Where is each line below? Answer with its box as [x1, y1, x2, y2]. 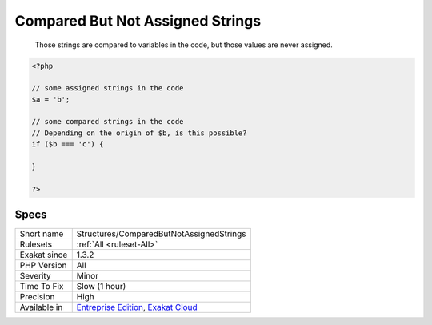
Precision [19, 291, 55, 303]
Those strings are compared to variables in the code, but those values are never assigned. [34, 40, 333, 50]
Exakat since [19, 249, 68, 260]
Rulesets [19, 239, 52, 250]
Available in [19, 302, 63, 313]
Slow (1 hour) [76, 281, 126, 292]
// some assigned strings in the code [31, 84, 184, 93]
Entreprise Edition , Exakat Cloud [76, 302, 198, 313]
